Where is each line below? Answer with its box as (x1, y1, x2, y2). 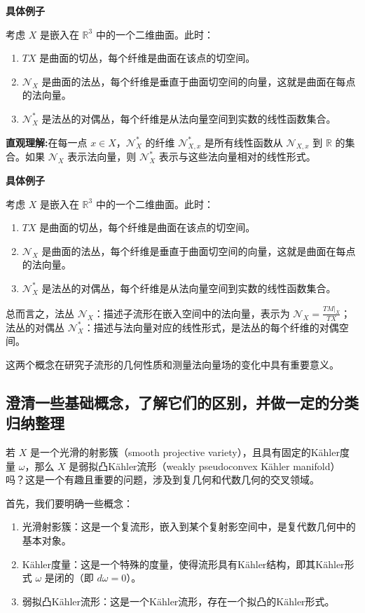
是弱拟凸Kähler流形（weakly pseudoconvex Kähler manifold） (69, 458, 340, 473)
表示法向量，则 (67, 149, 137, 164)
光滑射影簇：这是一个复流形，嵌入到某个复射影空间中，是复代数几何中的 (22, 519, 356, 534)
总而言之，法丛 (6, 305, 74, 320)
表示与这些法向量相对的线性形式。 (158, 149, 316, 164)
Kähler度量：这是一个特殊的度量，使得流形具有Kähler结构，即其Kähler (22, 556, 345, 571)
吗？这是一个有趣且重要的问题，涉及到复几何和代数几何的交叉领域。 (6, 472, 319, 487)
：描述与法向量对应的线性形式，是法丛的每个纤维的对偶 (83, 319, 339, 334)
